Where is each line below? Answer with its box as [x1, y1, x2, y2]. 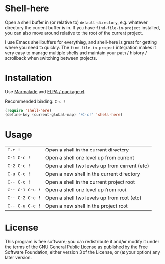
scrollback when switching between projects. [5, 55, 97, 61]
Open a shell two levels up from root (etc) [45, 194, 142, 201]
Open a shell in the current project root [45, 178, 135, 185]
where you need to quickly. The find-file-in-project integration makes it [5, 44, 156, 50]
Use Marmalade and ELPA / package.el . [5, 88, 85, 94]
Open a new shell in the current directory [45, 170, 140, 177]
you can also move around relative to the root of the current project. [5, 30, 143, 36]
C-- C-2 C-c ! [7, 195, 41, 200]
